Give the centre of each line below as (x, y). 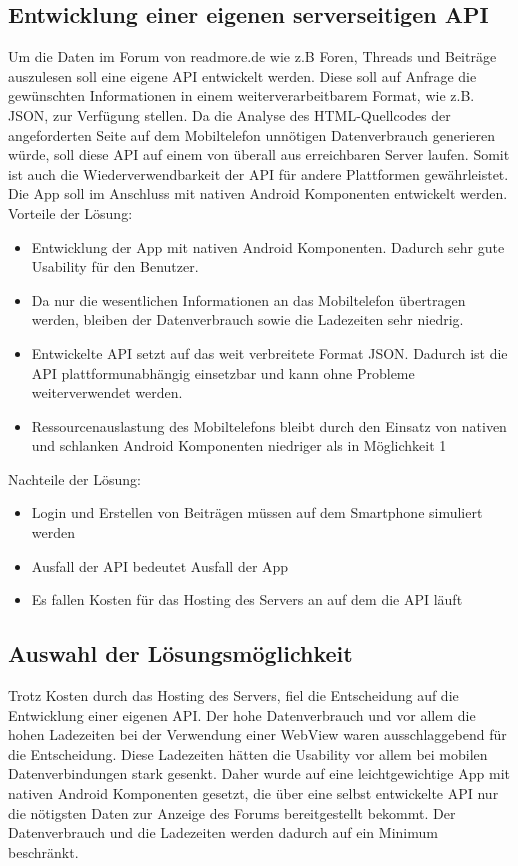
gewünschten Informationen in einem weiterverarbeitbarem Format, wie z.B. (241, 95)
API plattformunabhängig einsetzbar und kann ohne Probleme (223, 372)
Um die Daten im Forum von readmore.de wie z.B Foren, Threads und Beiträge (252, 56)
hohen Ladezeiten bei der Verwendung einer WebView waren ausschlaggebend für (257, 734)
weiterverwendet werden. (107, 392)
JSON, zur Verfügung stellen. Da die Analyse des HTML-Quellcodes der (229, 114)
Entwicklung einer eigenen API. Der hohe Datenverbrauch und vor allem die (242, 714)
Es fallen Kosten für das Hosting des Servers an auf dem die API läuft (247, 599)
